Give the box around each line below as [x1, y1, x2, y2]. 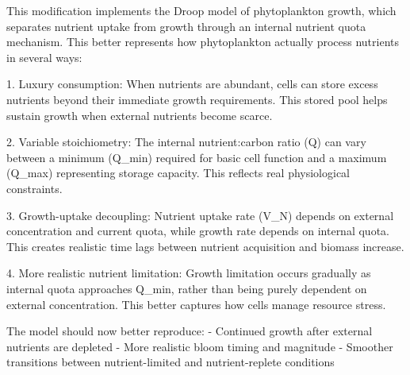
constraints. [6, 180, 63, 196]
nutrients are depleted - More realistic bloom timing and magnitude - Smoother [6, 338, 393, 354]
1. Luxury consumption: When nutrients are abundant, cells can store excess [6, 75, 378, 92]
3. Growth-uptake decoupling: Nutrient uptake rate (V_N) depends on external [6, 207, 394, 223]
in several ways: [6, 48, 82, 65]
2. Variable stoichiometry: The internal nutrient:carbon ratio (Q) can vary [6, 133, 366, 150]
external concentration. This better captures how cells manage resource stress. [6, 296, 386, 312]
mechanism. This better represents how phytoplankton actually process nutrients [6, 33, 400, 50]
